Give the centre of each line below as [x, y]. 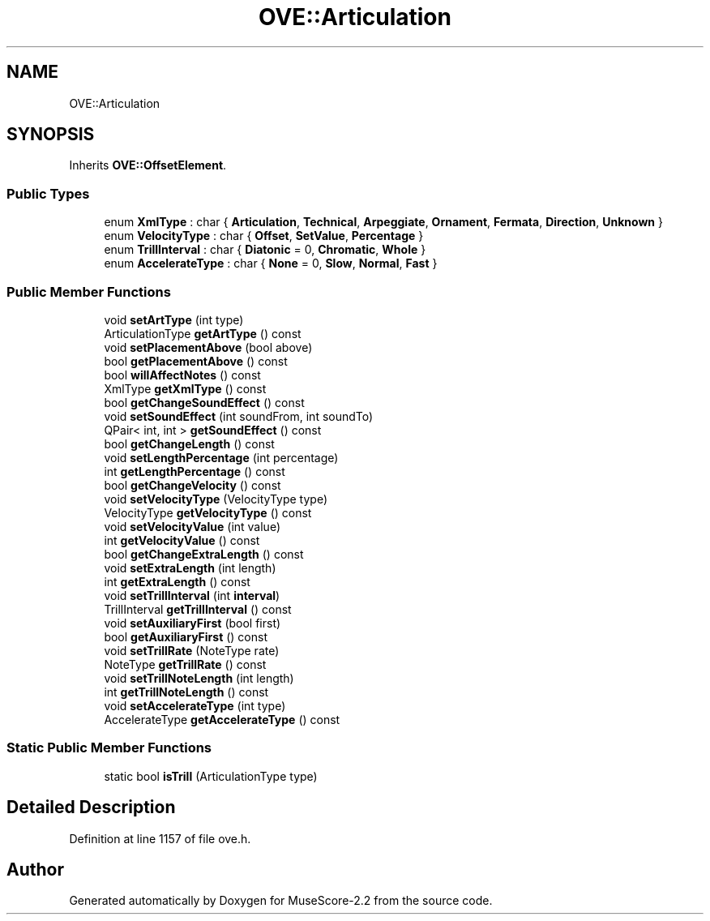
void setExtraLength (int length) [190, 568]
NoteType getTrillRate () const [185, 664]
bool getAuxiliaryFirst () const [186, 636]
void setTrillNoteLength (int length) [199, 678]
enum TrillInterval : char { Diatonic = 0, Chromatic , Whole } [265, 250]
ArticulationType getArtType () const [203, 333]
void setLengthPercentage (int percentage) [221, 457]
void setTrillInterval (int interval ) [192, 595]
